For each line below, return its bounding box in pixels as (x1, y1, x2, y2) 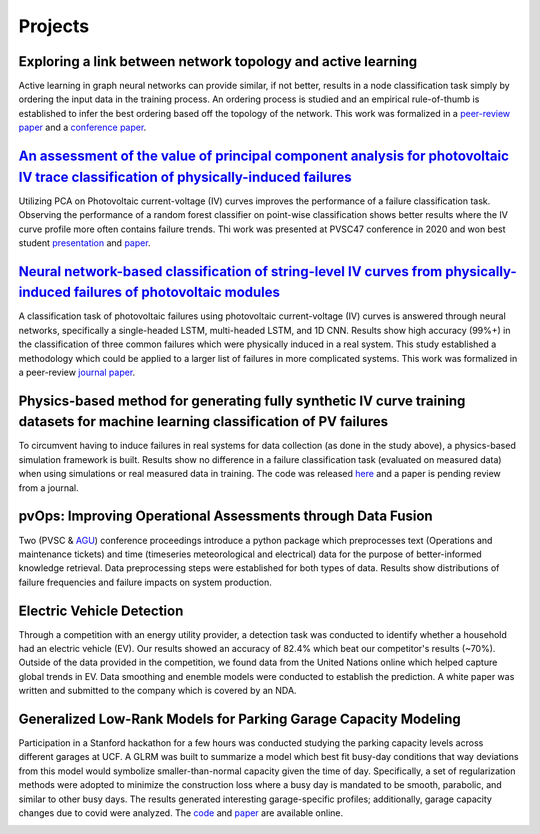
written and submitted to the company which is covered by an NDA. (18, 685, 297, 697)
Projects (18, 15, 90, 37)
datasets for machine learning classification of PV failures (18, 413, 389, 430)
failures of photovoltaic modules (73, 284, 280, 301)
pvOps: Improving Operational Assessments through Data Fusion (18, 508, 434, 525)
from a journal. (18, 481, 79, 494)
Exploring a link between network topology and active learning (18, 53, 418, 70)
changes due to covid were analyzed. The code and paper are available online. (18, 807, 344, 819)
